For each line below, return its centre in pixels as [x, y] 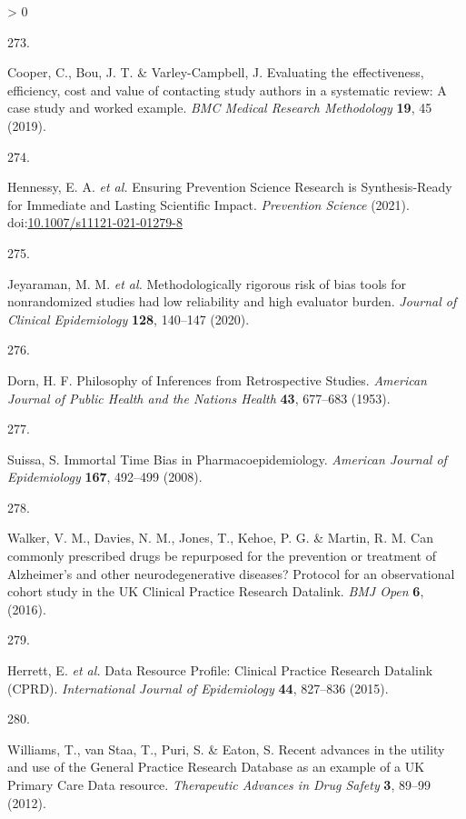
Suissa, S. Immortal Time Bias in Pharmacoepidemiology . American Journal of [227, 459]
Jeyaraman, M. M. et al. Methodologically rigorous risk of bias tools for [207, 283]
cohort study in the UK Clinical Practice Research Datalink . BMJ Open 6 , [216, 591]
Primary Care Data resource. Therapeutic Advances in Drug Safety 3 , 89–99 [219, 784]
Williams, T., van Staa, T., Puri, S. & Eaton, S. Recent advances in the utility [226, 749]
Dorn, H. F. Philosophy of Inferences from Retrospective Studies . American [217, 380]
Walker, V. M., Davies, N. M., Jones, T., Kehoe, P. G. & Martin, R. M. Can [220, 538]
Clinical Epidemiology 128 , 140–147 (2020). [129, 319]
